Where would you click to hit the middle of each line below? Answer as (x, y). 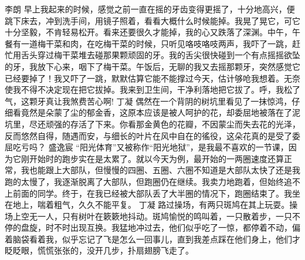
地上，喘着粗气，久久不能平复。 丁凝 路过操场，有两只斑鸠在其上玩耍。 (151, 205)
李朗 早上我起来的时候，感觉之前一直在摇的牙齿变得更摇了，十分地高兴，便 (150, 9)
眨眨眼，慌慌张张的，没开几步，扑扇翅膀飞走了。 (99, 250)
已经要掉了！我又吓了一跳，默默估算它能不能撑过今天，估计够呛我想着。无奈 (152, 78)
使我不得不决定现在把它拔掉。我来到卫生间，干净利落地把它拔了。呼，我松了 (152, 90)
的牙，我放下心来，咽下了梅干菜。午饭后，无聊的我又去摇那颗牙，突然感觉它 (152, 66)
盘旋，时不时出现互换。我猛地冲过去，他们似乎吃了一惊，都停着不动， (156, 227)
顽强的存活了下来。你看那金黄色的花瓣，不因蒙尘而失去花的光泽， (173, 124)
